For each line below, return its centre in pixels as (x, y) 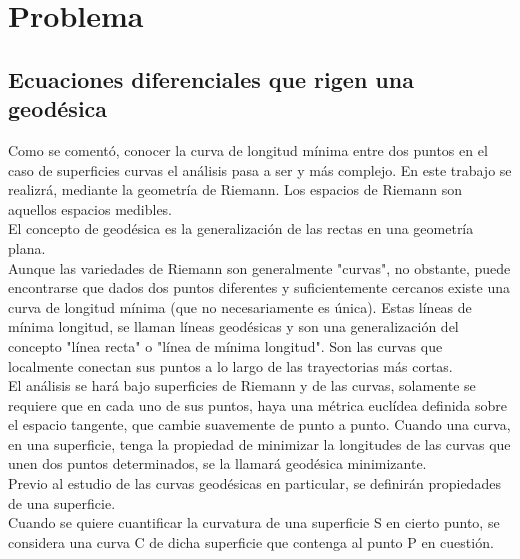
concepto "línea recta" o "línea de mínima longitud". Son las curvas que (225, 345)
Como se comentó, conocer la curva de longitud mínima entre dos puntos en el (248, 149)
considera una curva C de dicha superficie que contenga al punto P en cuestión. (251, 541)
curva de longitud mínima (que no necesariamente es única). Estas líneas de (240, 306)
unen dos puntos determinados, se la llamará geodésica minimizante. (217, 463)
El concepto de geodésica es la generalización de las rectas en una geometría (241, 228)
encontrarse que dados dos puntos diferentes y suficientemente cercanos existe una (259, 287)
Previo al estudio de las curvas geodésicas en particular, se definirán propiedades (254, 483)
